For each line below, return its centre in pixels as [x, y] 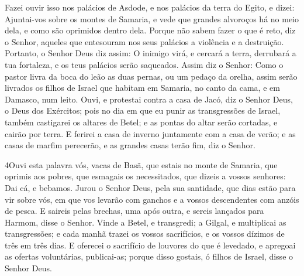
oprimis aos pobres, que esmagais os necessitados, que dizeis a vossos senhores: [145, 176]
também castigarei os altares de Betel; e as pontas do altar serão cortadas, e [141, 122]
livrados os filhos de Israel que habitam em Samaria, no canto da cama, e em [142, 88]
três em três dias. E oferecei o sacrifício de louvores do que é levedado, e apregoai [150, 245]
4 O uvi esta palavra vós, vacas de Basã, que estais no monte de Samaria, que [141, 164]
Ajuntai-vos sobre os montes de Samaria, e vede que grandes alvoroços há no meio [152, 18]
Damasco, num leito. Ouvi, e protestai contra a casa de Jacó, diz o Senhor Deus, [149, 99]
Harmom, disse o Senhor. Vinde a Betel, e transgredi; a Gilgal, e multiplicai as [146, 222]
